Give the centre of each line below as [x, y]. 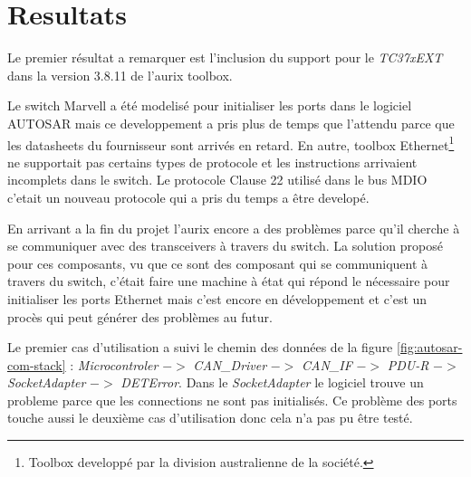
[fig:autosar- [430, 347]
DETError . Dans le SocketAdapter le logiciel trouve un [272, 382]
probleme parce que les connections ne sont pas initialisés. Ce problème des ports [232, 400]
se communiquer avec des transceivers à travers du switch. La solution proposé [225, 246]
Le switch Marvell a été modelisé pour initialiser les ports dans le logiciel [210, 105]
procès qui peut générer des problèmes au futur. [140, 316]
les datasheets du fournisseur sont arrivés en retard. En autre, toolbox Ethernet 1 [231, 143]
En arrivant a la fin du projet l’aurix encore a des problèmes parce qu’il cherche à [234, 228]
